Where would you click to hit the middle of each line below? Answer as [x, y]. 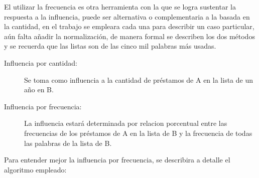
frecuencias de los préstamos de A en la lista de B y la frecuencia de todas [138, 133]
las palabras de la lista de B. [68, 143]
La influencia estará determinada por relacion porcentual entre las [126, 123]
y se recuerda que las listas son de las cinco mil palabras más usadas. [110, 46]
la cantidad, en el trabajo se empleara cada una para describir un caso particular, [129, 26]
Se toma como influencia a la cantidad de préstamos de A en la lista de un [139, 79]
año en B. [39, 90]
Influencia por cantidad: [41, 62]
